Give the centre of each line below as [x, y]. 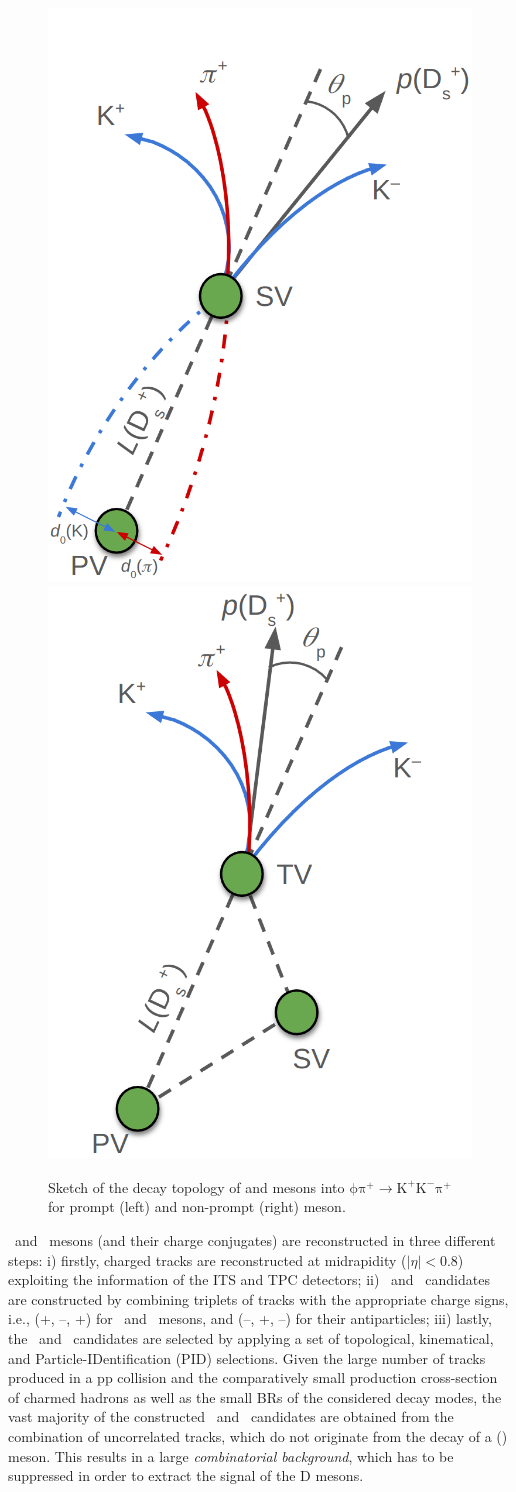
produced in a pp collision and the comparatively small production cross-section [253, 1377]
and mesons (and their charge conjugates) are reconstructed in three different [255, 1240]
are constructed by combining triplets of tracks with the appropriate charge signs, [258, 1298]
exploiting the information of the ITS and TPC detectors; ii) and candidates [249, 1279]
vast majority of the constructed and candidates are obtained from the [231, 1416]
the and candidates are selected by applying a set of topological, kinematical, [251, 1338]
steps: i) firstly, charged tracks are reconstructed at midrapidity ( [207, 1259]
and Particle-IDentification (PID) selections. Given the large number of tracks [247, 1357]
